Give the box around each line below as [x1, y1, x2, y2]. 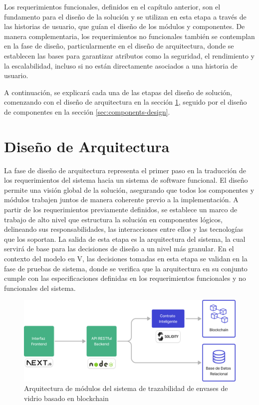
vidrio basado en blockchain [24, 392, 109, 403]
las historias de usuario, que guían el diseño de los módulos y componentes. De [4, 21, 245, 32]
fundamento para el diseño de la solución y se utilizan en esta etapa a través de [4, 11, 247, 22]
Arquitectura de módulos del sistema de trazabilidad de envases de [24, 383, 228, 393]
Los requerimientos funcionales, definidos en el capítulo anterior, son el [4, 2, 221, 12]
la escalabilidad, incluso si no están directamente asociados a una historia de [4, 60, 238, 71]
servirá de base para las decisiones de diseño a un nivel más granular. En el [4, 243, 234, 254]
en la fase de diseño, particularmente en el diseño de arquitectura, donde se [4, 41, 234, 51]
